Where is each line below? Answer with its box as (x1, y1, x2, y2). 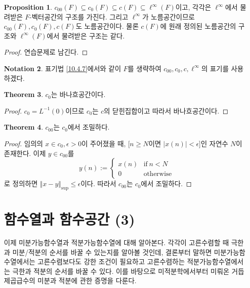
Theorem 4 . (4, 122, 43, 132)
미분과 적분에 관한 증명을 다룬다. (38, 275, 136, 286)
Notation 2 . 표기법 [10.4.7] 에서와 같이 (4, 63, 121, 73)
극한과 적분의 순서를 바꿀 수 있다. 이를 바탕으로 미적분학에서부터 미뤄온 (12, 266, 230, 276)
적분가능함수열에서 (187, 256, 244, 267)
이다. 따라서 (80, 178, 116, 189)
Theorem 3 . (4, 89, 43, 99)
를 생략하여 (128, 63, 162, 73)
